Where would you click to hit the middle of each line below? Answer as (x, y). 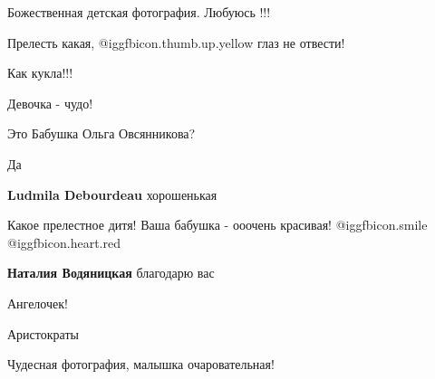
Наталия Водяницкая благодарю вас (111, 273)
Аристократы (43, 333)
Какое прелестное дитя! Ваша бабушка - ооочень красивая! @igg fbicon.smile (217, 225)
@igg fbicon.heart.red (64, 242)
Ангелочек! (38, 303)
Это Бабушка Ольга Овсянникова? (101, 133)
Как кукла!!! (40, 73)
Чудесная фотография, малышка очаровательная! (141, 364)
